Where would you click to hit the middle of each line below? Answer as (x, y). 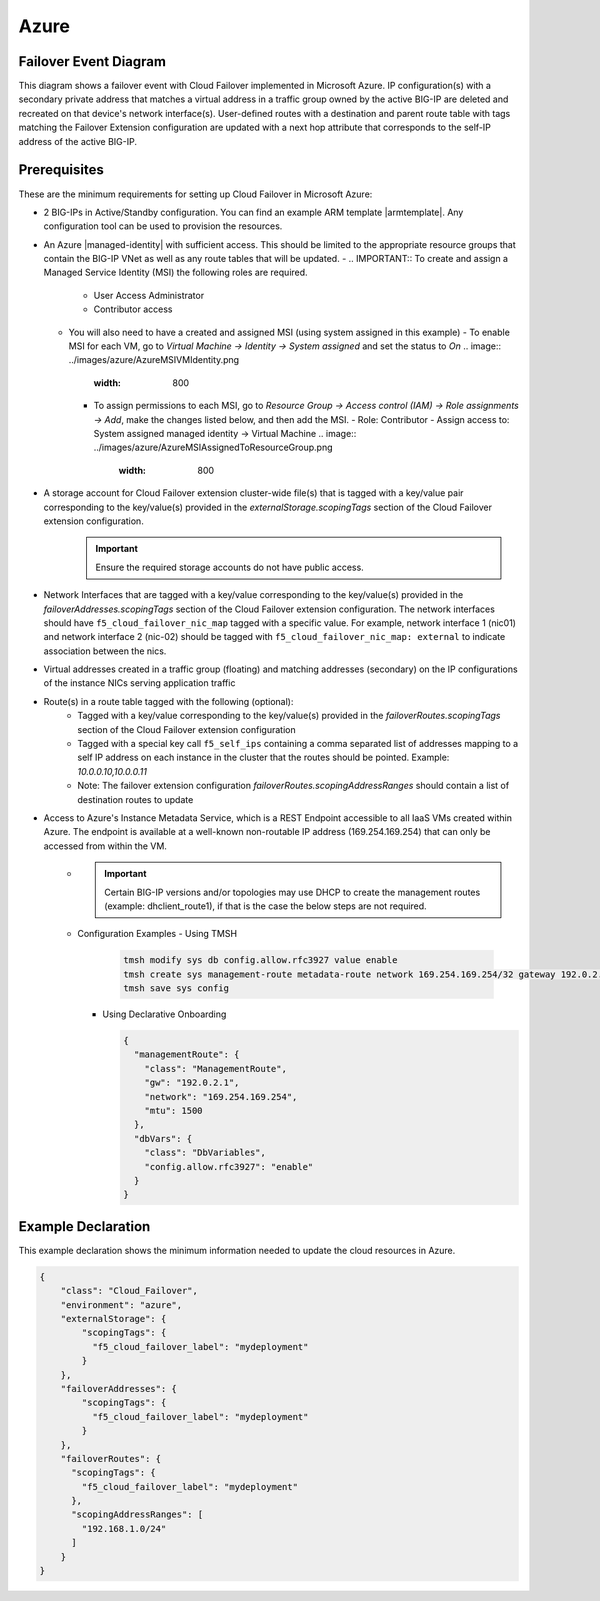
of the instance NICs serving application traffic (139, 683)
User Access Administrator (149, 295)
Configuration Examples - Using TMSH (157, 934)
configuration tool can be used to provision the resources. (163, 226)
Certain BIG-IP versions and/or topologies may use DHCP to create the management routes (292, 892)
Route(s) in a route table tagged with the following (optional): (168, 701)
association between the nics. (105, 651)
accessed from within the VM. (105, 846)
